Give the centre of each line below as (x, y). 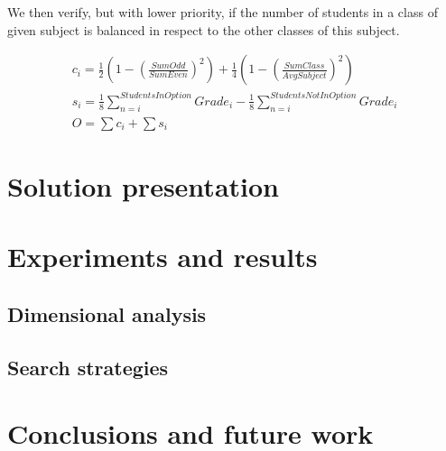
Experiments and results (163, 257)
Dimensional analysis (107, 313)
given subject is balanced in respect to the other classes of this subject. (204, 29)
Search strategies (88, 367)
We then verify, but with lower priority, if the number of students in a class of (223, 12)
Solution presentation (143, 185)
